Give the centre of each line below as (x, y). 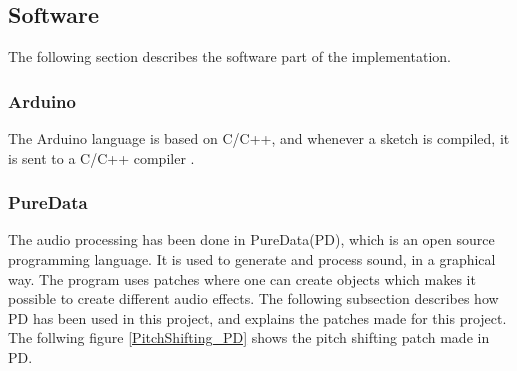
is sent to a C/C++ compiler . (101, 157)
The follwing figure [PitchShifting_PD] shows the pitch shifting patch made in (249, 337)
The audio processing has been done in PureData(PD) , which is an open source (251, 239)
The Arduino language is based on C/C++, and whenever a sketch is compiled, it (259, 138)
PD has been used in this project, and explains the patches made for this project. (257, 317)
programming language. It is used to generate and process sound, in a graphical (252, 259)
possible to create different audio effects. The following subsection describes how (253, 298)
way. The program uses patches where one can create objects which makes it (242, 278)
